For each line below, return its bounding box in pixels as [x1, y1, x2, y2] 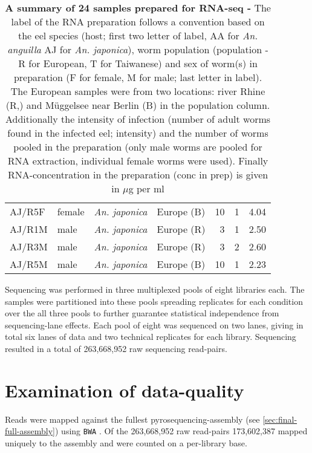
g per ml [128, 181, 164, 195]
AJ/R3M [10, 240, 48, 253]
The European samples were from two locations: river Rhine [10, 84, 265, 98]
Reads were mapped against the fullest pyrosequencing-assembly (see [5, 412, 260, 425]
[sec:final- [262, 412, 297, 425]
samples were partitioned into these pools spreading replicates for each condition [5, 295, 303, 307]
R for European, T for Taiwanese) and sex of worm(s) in [18, 56, 258, 70]
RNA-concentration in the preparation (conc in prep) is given [7, 168, 268, 181]
